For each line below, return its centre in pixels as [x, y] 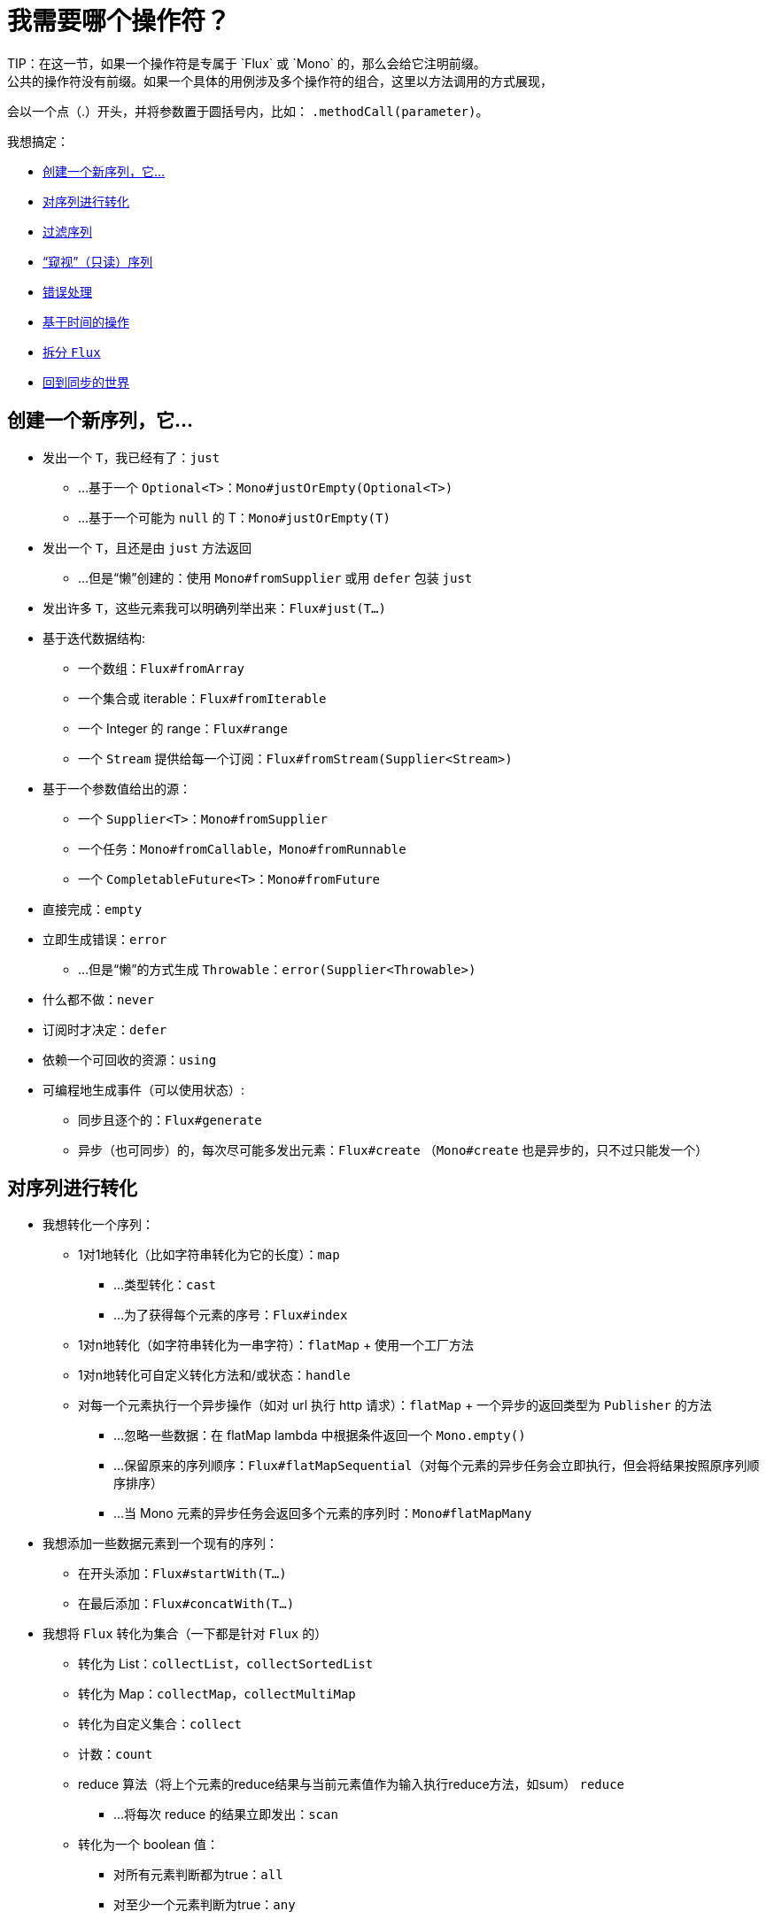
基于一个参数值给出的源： [117, 788]
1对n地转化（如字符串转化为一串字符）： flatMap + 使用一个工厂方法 [276, 1345]
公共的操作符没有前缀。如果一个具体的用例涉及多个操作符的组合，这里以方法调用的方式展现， [280, 81]
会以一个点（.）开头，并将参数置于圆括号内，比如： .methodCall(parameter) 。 [248, 111]
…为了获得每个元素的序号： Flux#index [231, 1315]
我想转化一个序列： [98, 1225]
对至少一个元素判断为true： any [205, 1905]
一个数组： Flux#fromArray [162, 668]
